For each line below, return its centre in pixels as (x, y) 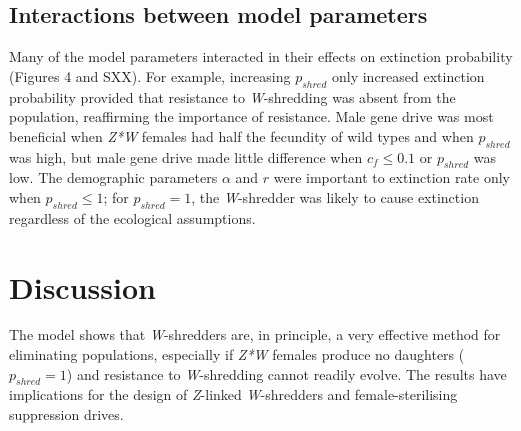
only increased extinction (408, 75)
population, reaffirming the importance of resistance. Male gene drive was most (251, 116)
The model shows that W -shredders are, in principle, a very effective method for (255, 334)
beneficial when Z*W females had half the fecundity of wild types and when (241, 135)
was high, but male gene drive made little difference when (186, 156)
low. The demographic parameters (113, 177)
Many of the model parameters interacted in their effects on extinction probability (261, 56)
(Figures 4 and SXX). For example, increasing (150, 75)
